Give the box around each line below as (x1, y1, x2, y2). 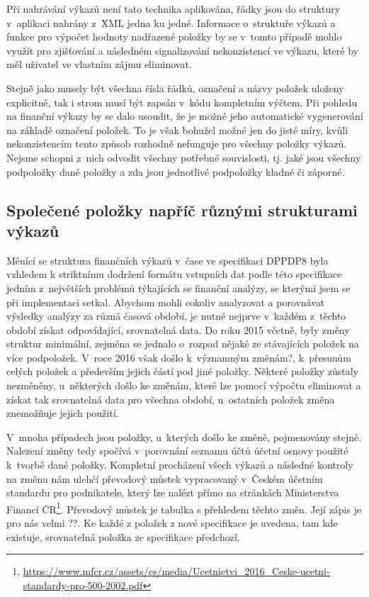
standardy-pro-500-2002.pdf (23, 577, 143, 592)
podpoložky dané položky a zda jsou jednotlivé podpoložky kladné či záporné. (6, 164, 345, 179)
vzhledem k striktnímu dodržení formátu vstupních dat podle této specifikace (6, 267, 342, 281)
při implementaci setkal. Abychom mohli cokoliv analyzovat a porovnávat (6, 294, 325, 309)
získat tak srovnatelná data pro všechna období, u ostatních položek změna (6, 391, 335, 406)
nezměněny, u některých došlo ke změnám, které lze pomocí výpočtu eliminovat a (6, 378, 361, 393)
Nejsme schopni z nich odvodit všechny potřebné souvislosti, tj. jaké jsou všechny (6, 150, 361, 164)
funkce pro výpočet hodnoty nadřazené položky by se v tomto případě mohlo (6, 29, 342, 44)
